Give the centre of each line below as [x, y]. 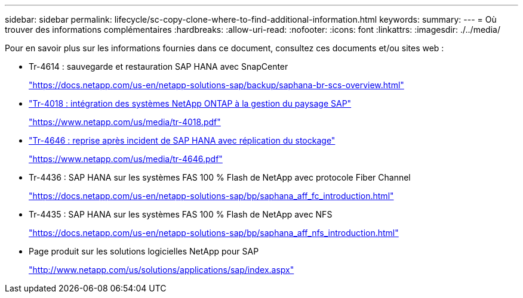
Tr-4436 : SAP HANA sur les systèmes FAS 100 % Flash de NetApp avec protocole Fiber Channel [220, 177]
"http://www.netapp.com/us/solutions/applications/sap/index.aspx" [161, 270]
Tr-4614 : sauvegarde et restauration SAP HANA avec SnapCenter [159, 66]
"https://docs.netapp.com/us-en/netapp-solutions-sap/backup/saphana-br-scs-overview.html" [216, 85]
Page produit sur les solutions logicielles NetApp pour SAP [144, 251]
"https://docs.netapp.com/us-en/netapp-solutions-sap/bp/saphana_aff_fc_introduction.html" [211, 196]
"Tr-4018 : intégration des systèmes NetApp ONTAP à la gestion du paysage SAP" [190, 103]
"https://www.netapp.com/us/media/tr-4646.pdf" [126, 159]
